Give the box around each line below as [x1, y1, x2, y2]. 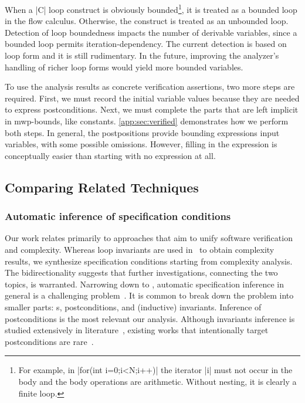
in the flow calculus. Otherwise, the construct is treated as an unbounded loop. [5, 15, 289, 27]
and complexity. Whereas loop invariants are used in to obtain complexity [5, 243, 274, 255]
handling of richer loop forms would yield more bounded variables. [5, 60, 243, 73]
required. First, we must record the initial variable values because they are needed [5, 92, 300, 104]
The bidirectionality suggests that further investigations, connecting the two [5, 266, 278, 279]
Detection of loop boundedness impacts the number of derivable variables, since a [5, 26, 297, 38]
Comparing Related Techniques [5, 178, 199, 196]
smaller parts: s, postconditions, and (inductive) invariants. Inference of [5, 300, 262, 313]
